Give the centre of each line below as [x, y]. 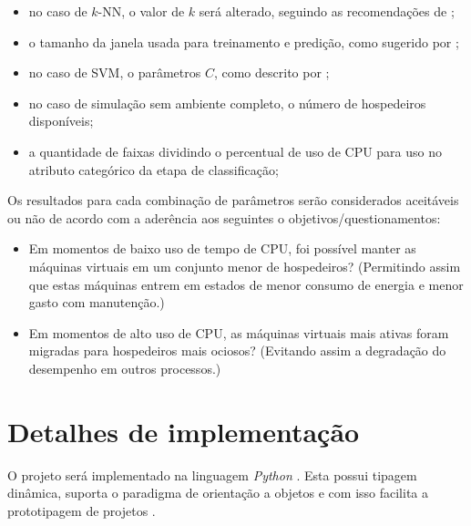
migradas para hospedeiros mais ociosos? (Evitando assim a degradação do [237, 351]
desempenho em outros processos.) [125, 368]
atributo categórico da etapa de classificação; [154, 169]
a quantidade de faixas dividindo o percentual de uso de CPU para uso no [235, 151]
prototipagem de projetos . [82, 510]
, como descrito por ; [271, 72]
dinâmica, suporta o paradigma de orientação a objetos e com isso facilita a [218, 493]
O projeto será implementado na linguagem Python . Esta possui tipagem [212, 474]
